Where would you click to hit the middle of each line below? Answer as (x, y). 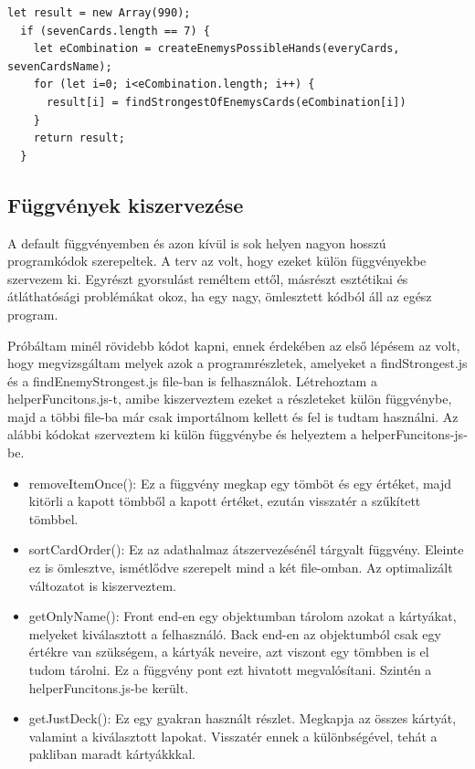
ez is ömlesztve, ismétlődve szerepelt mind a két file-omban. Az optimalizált (241, 568)
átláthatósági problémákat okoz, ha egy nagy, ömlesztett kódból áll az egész (220, 296)
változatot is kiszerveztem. (102, 585)
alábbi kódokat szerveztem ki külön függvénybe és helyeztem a (182, 434)
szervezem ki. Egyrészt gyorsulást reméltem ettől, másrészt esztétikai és (208, 278)
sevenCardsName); (60, 66)
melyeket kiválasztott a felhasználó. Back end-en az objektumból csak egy (235, 633)
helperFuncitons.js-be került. (109, 687)
